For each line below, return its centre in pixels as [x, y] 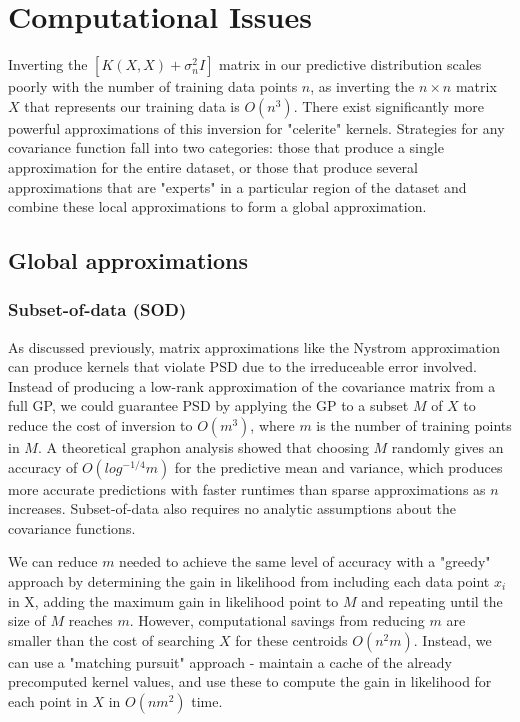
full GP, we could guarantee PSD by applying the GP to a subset [208, 405]
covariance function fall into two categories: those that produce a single [226, 147]
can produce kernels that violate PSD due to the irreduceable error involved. [242, 366]
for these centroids [291, 639]
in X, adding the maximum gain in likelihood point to [173, 600]
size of [27, 620]
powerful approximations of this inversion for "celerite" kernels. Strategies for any [256, 127]
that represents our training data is [132, 105]
